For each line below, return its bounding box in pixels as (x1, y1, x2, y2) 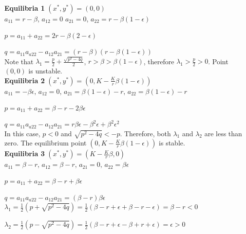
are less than (204, 128, 242, 138)
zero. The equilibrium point (4, 138, 87, 148)
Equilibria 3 (4, 148, 45, 159)
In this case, (4, 128, 40, 138)
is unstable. (28, 66, 62, 76)
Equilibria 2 (4, 75, 45, 85)
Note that (4, 56, 34, 66)
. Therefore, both (120, 128, 171, 138)
